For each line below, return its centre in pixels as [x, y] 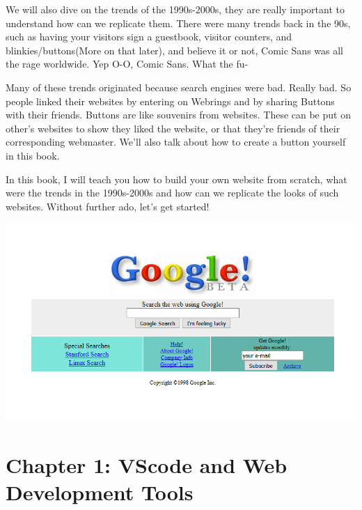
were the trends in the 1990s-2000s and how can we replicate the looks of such [172, 193]
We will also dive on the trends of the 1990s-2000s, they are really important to [175, 9]
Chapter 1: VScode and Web [147, 464]
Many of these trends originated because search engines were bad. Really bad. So [179, 87]
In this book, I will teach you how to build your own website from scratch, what [176, 179]
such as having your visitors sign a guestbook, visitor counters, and [149, 37]
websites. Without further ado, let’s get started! [108, 206]
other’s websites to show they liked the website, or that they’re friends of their [173, 128]
